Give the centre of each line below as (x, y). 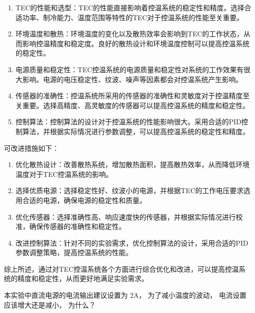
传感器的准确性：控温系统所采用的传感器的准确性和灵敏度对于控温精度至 (132, 96)
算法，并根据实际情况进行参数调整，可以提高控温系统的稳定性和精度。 (136, 131)
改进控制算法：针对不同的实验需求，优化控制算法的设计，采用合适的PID (132, 242)
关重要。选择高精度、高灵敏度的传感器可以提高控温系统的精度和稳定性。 (132, 105)
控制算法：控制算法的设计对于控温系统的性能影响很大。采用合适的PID (128, 122)
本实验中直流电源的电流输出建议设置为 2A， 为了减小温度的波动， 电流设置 (125, 295)
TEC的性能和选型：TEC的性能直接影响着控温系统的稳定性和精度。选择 (130, 7)
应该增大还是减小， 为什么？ (50, 304)
